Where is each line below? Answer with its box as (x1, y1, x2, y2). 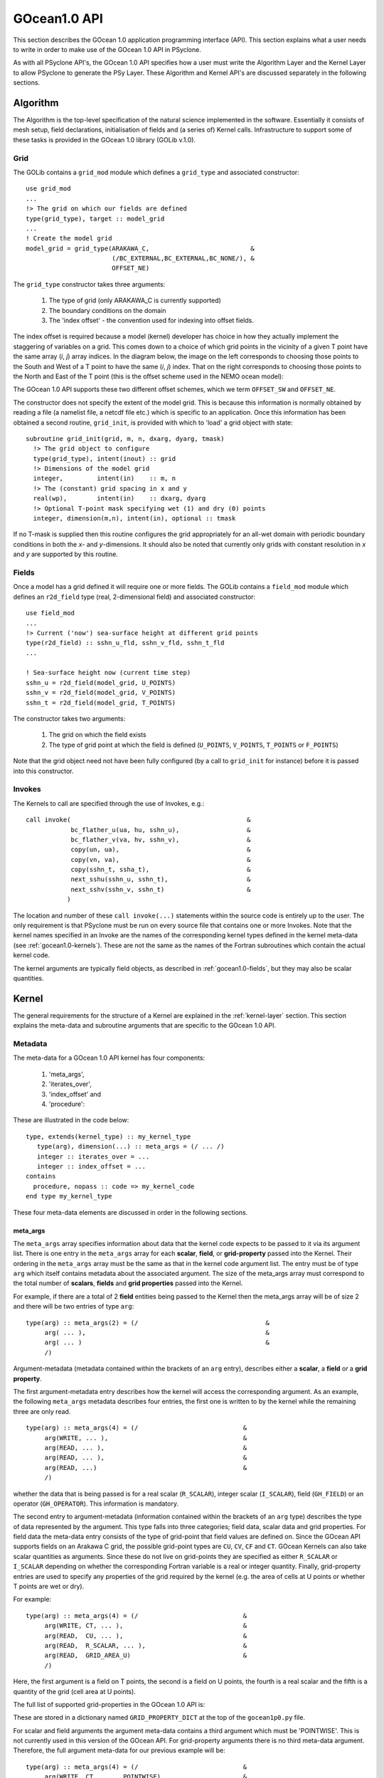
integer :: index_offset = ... (36, 1162, 146, 1170)
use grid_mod (26, 185, 71, 193)
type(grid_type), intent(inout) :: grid (33, 454, 176, 462)
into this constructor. (13, 767, 74, 775)
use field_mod (26, 609, 75, 617)
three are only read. (13, 1407, 71, 1415)
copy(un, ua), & (70, 846, 251, 853)
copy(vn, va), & (70, 856, 251, 863)
